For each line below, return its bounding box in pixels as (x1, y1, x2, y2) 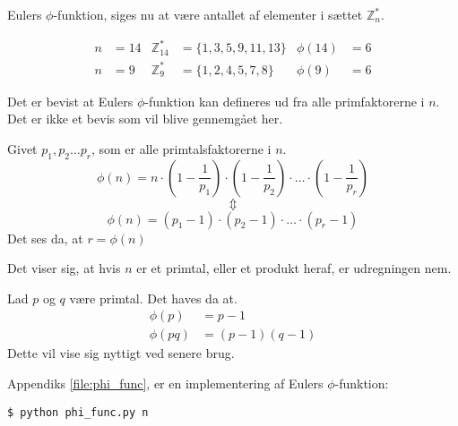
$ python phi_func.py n (7, 405, 149, 419)
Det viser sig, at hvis (7, 259, 121, 277)
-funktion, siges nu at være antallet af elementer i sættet (53, 5, 363, 23)
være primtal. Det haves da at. (69, 288, 238, 307)
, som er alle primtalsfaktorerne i (91, 139, 272, 158)
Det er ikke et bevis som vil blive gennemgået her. (7, 109, 283, 128)
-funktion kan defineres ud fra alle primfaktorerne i (144, 91, 425, 110)
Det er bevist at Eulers (7, 91, 134, 110)
